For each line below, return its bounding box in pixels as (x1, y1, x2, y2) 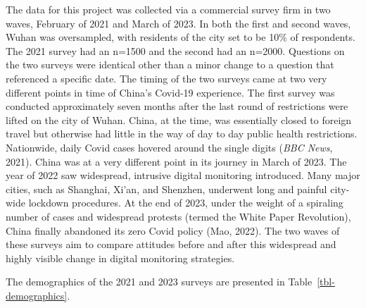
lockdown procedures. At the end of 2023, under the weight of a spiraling (28, 195, 343, 210)
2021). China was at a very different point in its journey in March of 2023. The (6, 154, 347, 168)
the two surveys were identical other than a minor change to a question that (6, 57, 334, 72)
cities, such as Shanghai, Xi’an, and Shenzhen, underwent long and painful (6, 181, 327, 196)
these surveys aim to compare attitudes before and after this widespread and (6, 237, 336, 252)
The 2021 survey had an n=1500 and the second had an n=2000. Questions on (6, 43, 345, 58)
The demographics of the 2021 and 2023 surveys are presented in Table (6, 274, 313, 289)
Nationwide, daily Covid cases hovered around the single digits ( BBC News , (6, 140, 333, 154)
